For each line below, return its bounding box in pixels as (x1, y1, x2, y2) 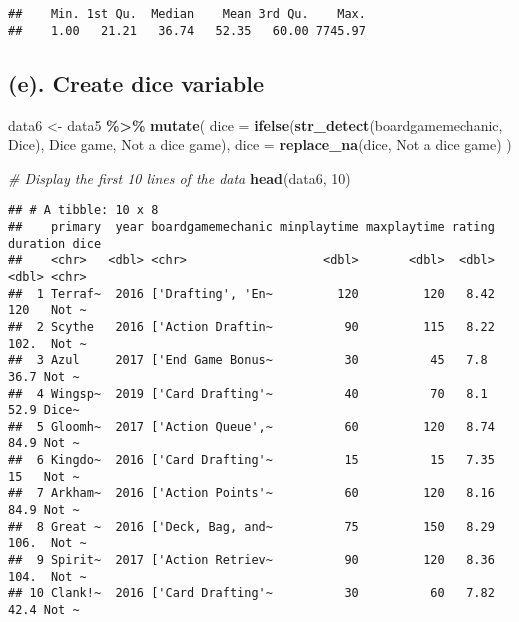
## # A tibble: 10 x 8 (8, 203, 159, 218)
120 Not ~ (8, 303, 87, 318)
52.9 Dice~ (8, 403, 80, 418)
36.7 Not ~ (8, 369, 80, 384)
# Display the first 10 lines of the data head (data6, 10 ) (8, 167, 351, 188)
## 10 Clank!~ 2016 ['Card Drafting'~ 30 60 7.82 (8, 586, 495, 601)
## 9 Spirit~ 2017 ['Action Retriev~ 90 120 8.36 (8, 553, 495, 568)
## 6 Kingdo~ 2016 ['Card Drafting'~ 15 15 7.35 (8, 453, 495, 468)
